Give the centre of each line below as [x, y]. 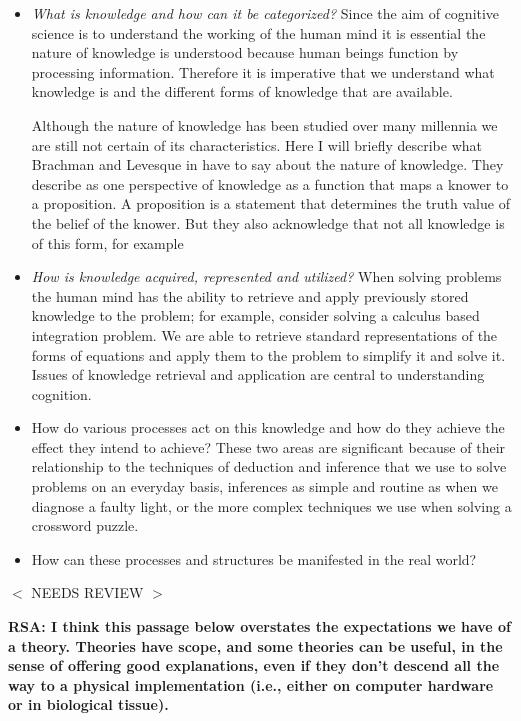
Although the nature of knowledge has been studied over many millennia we [264, 124]
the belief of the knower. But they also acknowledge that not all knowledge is [268, 222]
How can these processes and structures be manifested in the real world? [254, 558]
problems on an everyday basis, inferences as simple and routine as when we [264, 486]
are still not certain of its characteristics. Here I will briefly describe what [256, 144]
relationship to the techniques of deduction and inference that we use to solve [269, 466]
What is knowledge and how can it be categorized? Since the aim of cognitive [265, 13]
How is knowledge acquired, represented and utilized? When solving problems [266, 276]
